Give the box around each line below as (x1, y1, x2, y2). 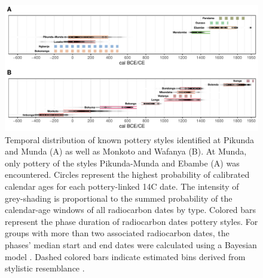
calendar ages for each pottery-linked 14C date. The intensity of (5, 180, 239, 192)
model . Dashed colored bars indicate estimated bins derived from (5, 250, 246, 262)
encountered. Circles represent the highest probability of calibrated (5, 168, 250, 181)
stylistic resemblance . (5, 262, 85, 274)
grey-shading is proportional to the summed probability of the (5, 191, 233, 204)
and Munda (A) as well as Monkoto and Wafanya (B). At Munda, (5, 145, 247, 157)
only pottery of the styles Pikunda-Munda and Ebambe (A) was (5, 156, 240, 169)
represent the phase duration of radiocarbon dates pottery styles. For (5, 215, 258, 227)
